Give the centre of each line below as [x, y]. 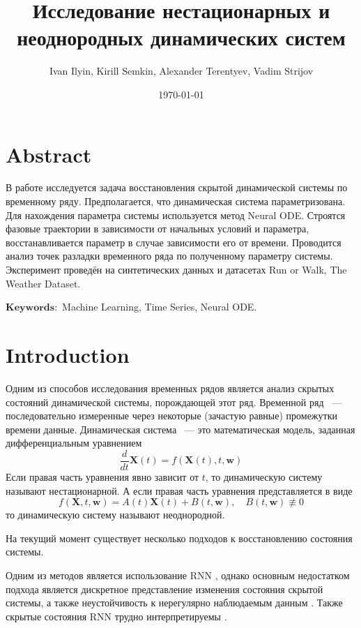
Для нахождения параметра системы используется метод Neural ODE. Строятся [176, 215]
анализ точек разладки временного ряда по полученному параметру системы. [169, 256]
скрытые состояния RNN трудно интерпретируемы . [116, 616]
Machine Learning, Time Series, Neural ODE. [160, 307]
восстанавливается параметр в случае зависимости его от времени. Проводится [174, 242]
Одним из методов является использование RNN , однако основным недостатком [178, 575]
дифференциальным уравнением [74, 443]
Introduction [68, 354]
